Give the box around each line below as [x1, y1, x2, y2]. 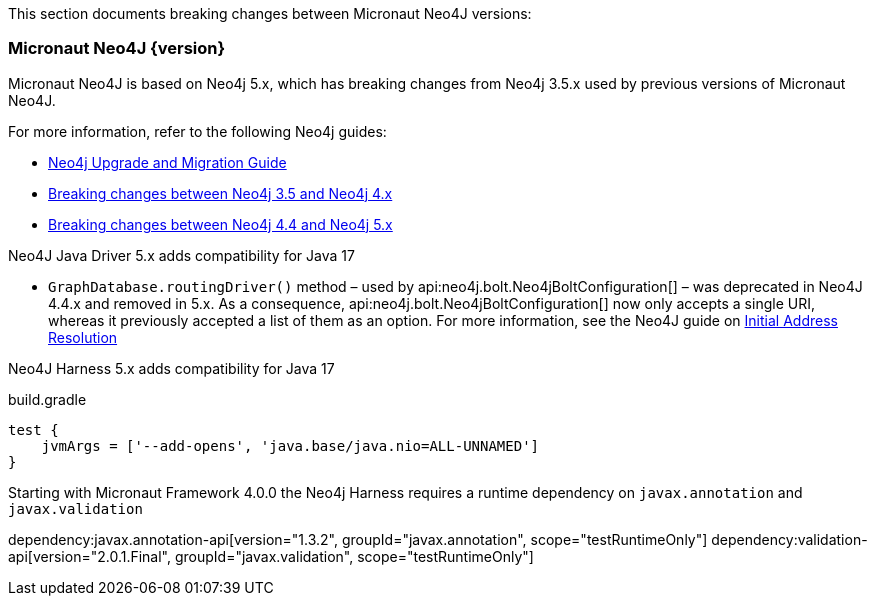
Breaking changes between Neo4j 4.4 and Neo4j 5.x [48, 215, 393, 233]
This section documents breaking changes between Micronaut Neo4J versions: [8, 5, 532, 22]
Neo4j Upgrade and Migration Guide [48, 153, 287, 171]
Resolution [48, 328, 118, 346]
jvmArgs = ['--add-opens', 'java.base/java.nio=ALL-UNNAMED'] [41, 437, 540, 454]
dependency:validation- [711, 530, 868, 548]
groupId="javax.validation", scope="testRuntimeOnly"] [174, 547, 534, 565]
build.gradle [8, 390, 87, 408]
